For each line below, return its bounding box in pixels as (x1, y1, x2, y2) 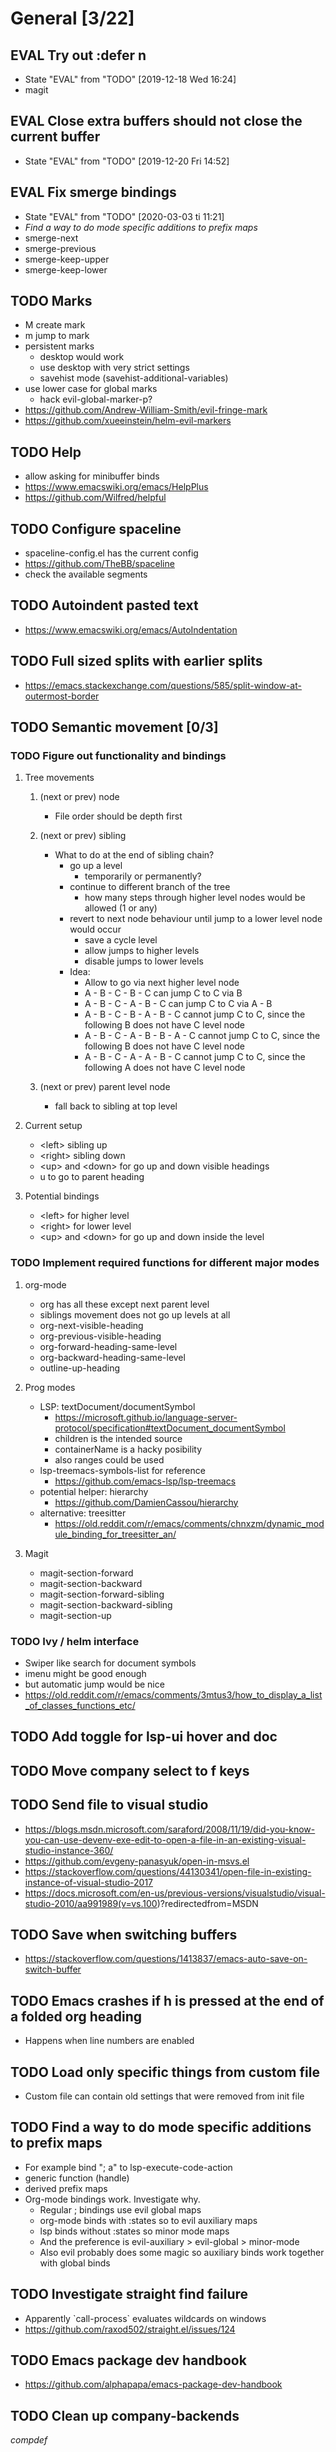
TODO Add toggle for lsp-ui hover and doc (10, 1728, 278, 1746)
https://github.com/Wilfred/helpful (24, 492, 167, 504)
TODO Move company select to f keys (10, 1762, 250, 1779)
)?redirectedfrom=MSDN (156, 1897, 259, 1909)
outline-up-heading (39, 1362, 121, 1374)
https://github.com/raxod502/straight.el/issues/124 (24, 2323, 236, 2335)
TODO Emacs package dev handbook (10, 2352, 247, 2369)
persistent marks (24, 340, 95, 352)
